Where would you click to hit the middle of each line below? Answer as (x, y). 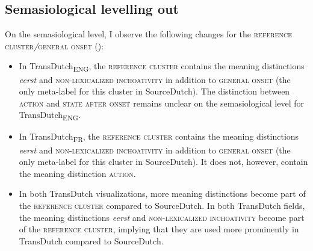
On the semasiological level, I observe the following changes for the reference (148, 34)
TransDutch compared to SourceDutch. (91, 240)
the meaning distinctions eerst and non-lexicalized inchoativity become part (162, 217)
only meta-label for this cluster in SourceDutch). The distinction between (154, 91)
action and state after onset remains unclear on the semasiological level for (162, 103)
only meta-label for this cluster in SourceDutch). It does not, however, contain (163, 162)
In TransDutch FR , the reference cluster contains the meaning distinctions (159, 137)
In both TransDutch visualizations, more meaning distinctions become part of (162, 194)
